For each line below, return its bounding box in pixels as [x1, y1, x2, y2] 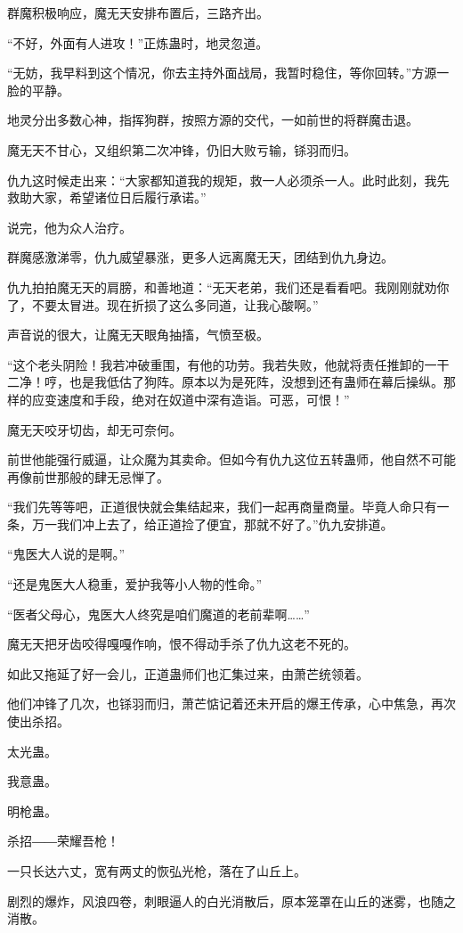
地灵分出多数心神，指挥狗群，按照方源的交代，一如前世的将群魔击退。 [7, 110, 418, 129]
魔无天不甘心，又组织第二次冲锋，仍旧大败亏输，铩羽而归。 [7, 140, 356, 159]
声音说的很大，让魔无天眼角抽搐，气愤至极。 [7, 325, 269, 344]
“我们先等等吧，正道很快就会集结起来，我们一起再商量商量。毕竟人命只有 [7, 497, 437, 516]
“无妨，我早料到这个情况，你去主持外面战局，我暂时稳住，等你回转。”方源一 [7, 63, 450, 82]
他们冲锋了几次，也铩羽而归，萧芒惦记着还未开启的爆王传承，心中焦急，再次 [7, 694, 456, 713]
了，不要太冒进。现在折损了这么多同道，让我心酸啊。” [7, 295, 319, 314]
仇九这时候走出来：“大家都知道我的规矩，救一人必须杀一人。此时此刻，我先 [7, 170, 450, 189]
